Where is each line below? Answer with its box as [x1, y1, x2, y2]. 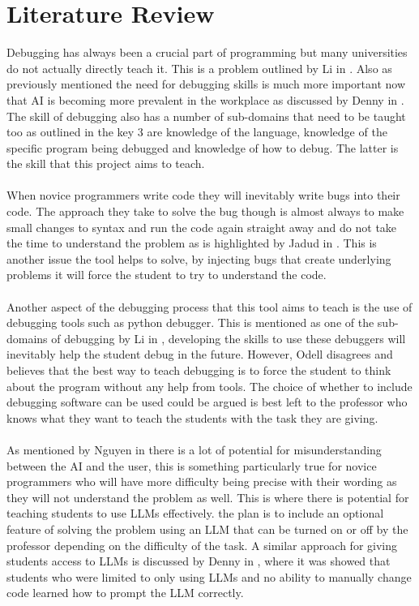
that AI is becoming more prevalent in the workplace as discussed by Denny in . [6, 91, 404, 108]
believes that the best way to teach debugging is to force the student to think [6, 362, 391, 378]
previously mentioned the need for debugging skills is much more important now [6, 75, 406, 92]
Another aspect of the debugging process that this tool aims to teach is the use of [6, 298, 413, 315]
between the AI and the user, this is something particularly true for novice [6, 457, 377, 474]
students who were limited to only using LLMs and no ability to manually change [6, 568, 412, 585]
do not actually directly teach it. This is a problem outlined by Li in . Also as [6, 59, 392, 76]
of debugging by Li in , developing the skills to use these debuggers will [51, 329, 406, 346]
